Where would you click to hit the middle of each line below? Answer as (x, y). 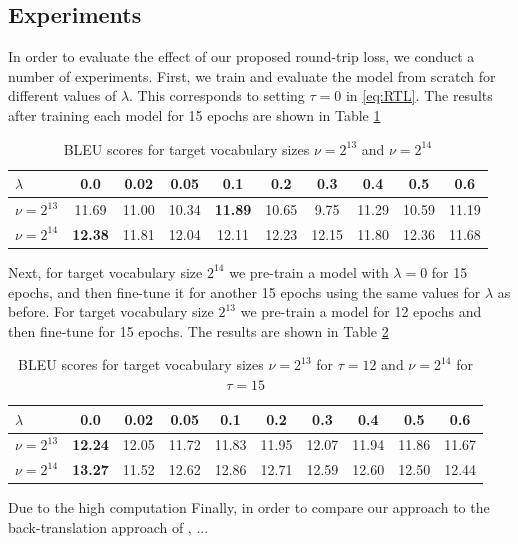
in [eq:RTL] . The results (419, 95)
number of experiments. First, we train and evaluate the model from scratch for (252, 75)
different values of (62, 95)
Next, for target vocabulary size (105, 271)
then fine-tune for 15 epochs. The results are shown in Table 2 (198, 330)
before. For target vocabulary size (111, 311)
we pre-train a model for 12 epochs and (361, 311)
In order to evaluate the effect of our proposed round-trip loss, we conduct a (241, 56)
